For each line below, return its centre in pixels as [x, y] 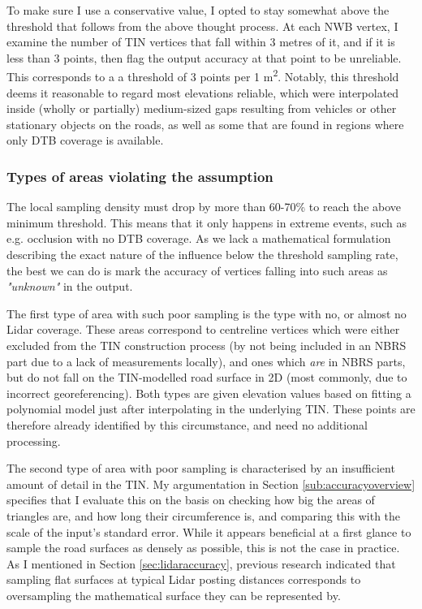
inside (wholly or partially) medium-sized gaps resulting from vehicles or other [202, 108]
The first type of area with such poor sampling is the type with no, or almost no [207, 313]
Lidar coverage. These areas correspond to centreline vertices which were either [203, 329]
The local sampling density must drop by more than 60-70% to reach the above [204, 207]
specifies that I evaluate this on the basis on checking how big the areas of [191, 500]
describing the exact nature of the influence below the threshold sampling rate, [202, 254]
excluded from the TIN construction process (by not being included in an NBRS [207, 345]
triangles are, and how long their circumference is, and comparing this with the [204, 515]
